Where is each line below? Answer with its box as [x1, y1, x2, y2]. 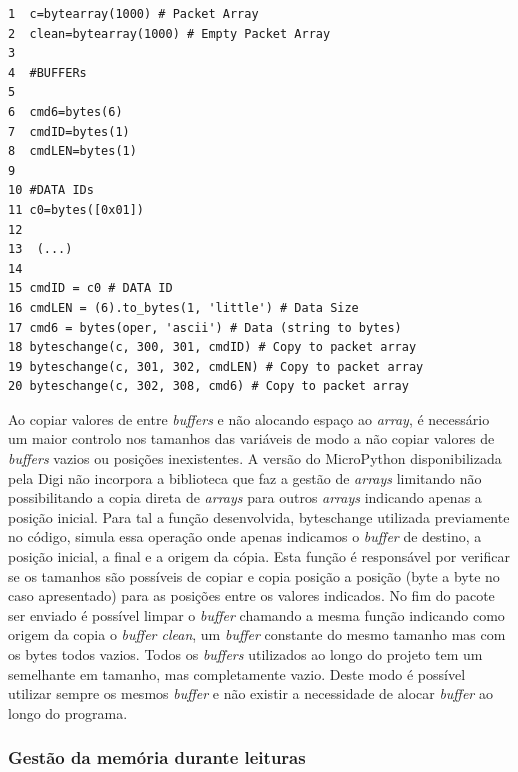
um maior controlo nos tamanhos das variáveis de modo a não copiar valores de [8, 428, 495, 449]
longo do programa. [8, 702, 128, 723]
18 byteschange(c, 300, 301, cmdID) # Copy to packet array [8, 340, 417, 355]
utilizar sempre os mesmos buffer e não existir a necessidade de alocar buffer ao [8, 683, 493, 704]
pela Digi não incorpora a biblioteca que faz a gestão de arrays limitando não [8, 467, 482, 488]
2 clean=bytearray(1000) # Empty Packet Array [8, 26, 331, 41]
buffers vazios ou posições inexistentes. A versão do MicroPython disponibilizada [8, 448, 502, 469]
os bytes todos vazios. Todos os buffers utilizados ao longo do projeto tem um [8, 644, 483, 664]
